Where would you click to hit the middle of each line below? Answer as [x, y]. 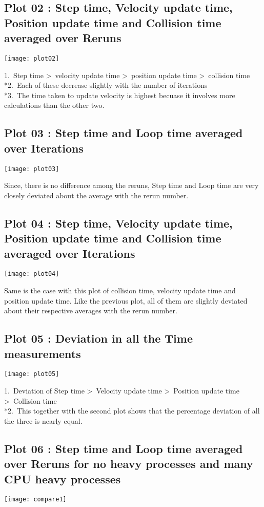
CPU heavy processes [63, 478]
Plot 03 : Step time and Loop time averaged [124, 133]
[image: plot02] [32, 58]
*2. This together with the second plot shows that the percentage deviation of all [132, 411]
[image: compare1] [35, 500]
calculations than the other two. [54, 105]
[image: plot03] [32, 169]
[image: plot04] [32, 274]
